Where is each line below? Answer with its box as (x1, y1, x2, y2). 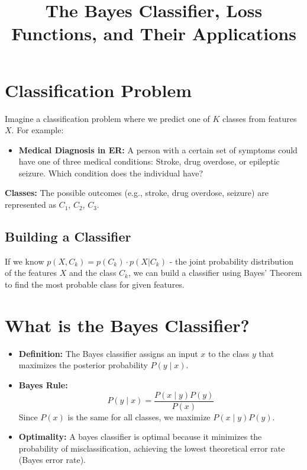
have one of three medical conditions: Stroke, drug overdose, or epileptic (18, 155, 280, 168)
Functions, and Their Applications (11, 21, 296, 46)
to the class (208, 347, 250, 359)
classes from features (222, 112, 297, 124)
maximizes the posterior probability (18, 359, 148, 371)
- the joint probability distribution (169, 255, 294, 267)
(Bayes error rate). (18, 453, 86, 466)
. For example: (11, 124, 64, 136)
